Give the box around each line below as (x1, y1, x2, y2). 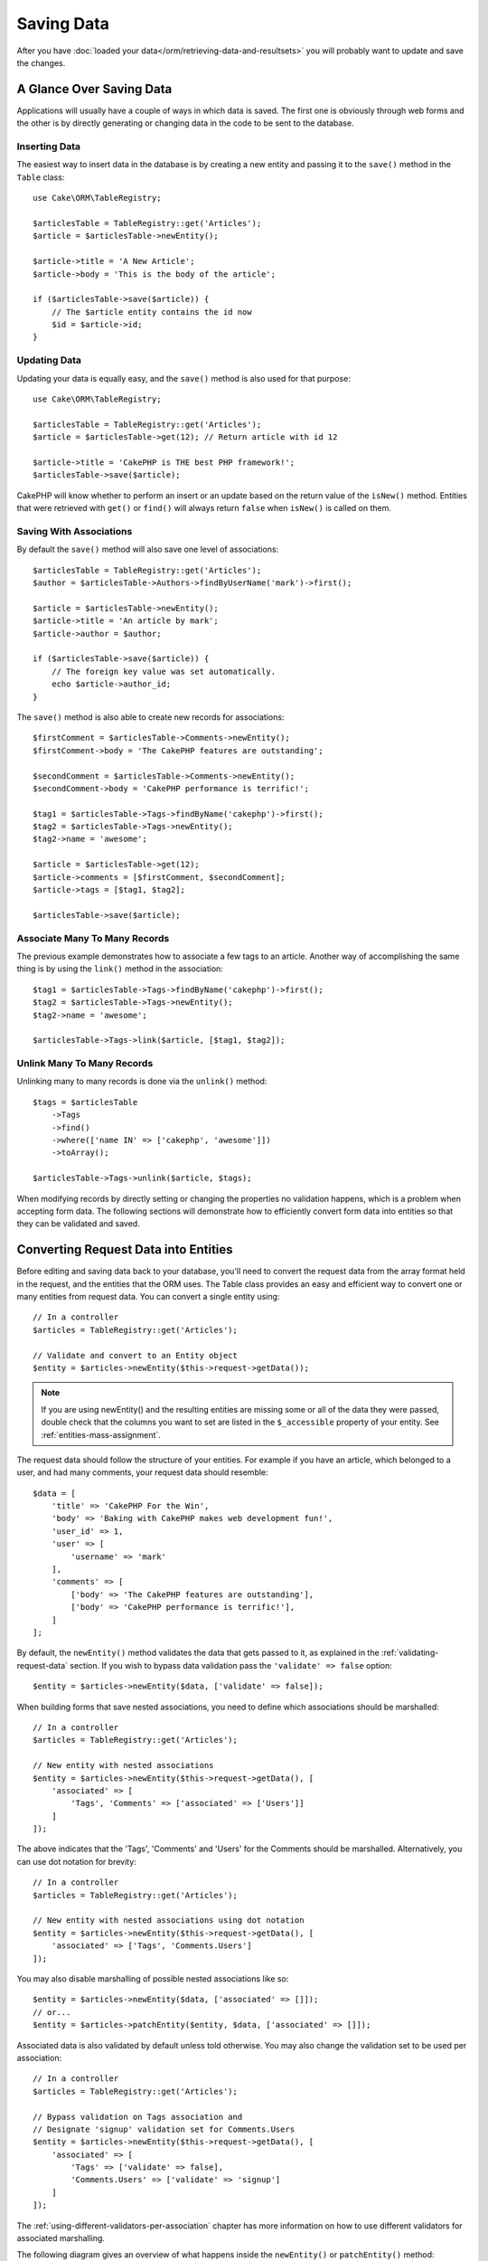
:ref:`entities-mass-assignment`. (41, 1429, 162, 1440)
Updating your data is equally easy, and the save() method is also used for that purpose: (16, 373, 352, 383)
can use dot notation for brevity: (16, 1856, 137, 1867)
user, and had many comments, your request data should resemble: (16, 1467, 268, 1478)
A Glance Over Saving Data (16, 81, 173, 97)
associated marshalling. (16, 2233, 106, 2244)
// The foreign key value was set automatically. (51, 666, 276, 676)
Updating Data (16, 354, 81, 366)
